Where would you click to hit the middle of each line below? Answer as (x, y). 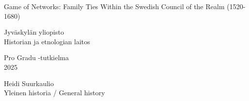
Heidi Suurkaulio (29, 83)
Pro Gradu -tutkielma (36, 57)
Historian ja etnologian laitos (47, 41)
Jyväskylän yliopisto (34, 32)
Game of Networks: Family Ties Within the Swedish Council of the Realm (114, 6)
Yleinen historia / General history (55, 93)
